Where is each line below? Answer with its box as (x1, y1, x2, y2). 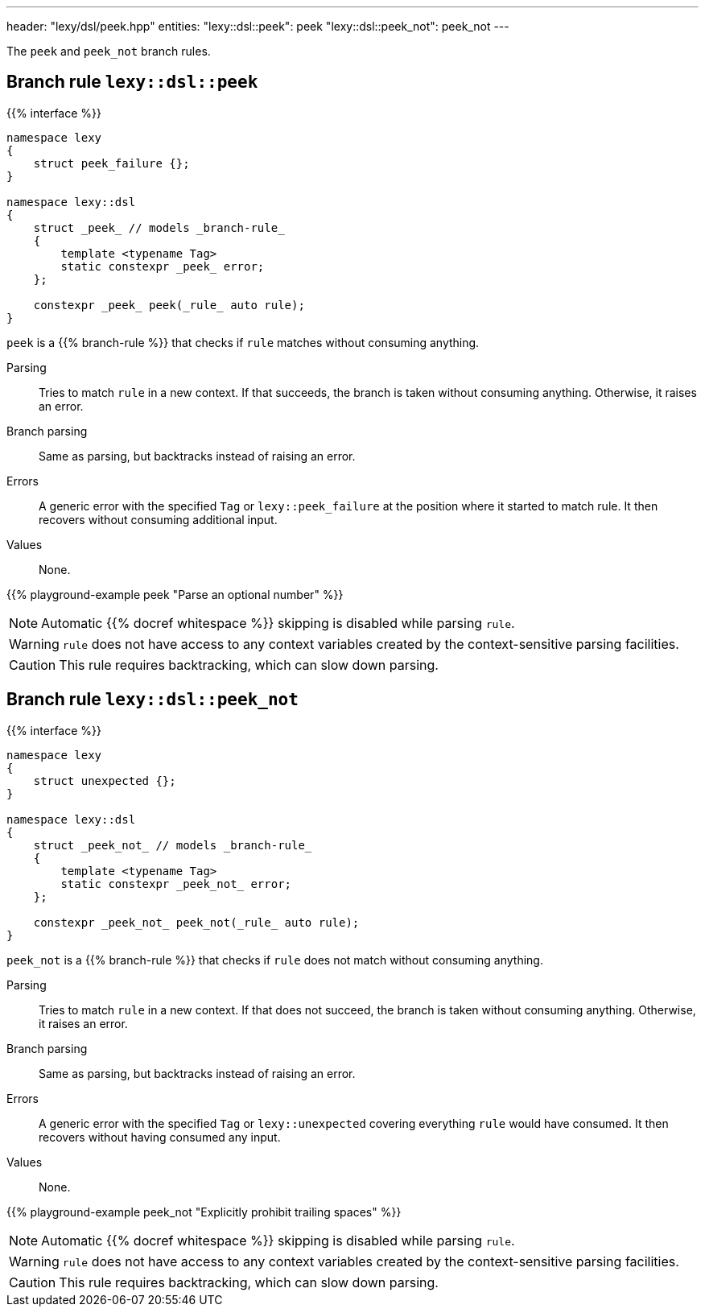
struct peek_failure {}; (33, 156, 190, 170)
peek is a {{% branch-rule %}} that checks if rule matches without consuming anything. (6, 335, 480, 349)
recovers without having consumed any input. (39, 1129, 281, 1144)
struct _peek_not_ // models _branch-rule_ (33, 838, 312, 852)
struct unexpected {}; (33, 774, 176, 787)
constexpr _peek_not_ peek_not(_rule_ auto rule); (33, 915, 360, 929)
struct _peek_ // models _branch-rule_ (33, 221, 285, 234)
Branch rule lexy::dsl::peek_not (6, 689, 299, 710)
